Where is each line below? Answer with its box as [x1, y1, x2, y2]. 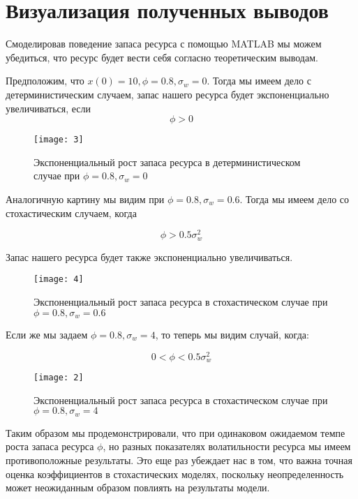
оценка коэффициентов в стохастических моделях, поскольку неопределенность [6, 466, 344, 481]
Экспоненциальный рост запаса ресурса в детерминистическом [33, 154, 301, 169]
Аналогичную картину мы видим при [6, 191, 165, 206]
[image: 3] [33, 135, 84, 145]
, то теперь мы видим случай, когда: [155, 327, 309, 341]
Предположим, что [6, 73, 84, 88]
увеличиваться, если [6, 100, 91, 115]
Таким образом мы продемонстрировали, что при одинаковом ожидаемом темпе [6, 425, 345, 440]
